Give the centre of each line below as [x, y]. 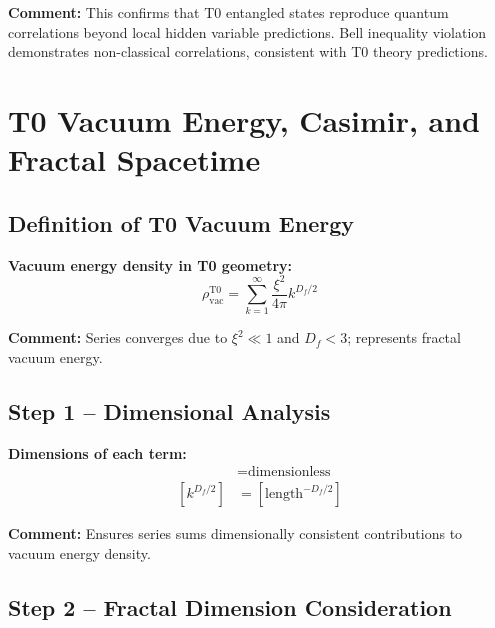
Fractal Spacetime [134, 159]
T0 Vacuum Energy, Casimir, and [244, 119]
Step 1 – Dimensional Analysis [169, 411]
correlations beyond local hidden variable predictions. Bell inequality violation [247, 31]
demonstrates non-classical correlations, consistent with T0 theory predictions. [248, 51]
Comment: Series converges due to [118, 337]
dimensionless [289, 472]
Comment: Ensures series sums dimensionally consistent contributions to [235, 533]
